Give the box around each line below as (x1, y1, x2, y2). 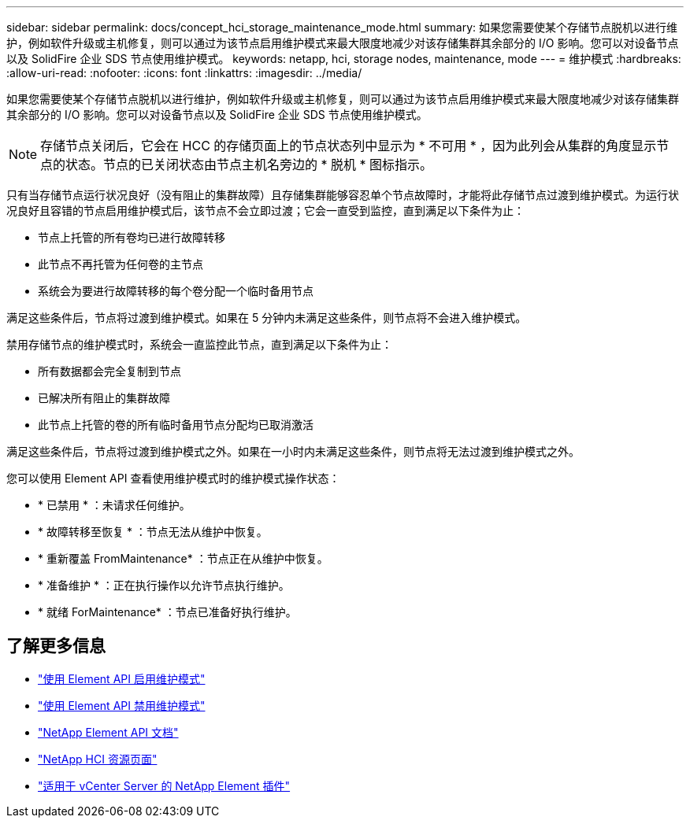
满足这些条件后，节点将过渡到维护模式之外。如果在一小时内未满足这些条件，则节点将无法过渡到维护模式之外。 (6, 445, 580, 458)
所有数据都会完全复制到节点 (38, 364, 181, 378)
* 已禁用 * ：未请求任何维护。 (38, 498, 191, 512)
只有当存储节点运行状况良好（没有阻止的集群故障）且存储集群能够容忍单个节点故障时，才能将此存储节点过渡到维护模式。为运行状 (6, 188, 679, 201)
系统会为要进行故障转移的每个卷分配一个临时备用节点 (38, 284, 313, 297)
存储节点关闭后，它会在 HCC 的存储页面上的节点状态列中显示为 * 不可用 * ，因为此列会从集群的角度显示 (40, 138, 657, 153)
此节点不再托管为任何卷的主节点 (38, 257, 203, 271)
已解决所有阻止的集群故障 (38, 391, 170, 405)
